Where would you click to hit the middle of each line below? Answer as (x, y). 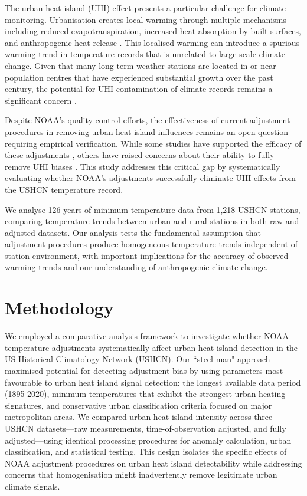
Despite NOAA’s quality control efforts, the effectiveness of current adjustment (148, 120)
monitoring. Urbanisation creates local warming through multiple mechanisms (146, 19)
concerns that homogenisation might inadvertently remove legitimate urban (141, 474)
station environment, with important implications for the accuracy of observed (147, 255)
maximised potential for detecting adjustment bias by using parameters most (144, 370)
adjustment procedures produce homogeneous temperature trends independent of (151, 244)
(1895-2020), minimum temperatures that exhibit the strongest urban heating (145, 394)
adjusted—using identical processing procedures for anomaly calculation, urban (148, 440)
